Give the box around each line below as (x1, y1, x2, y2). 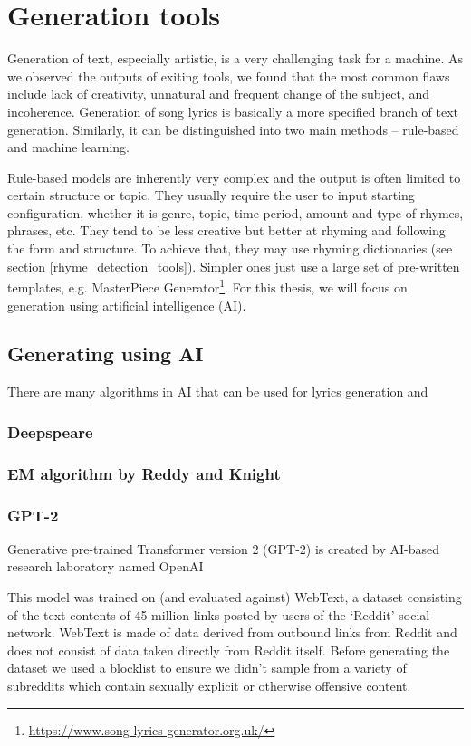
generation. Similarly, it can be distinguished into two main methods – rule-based (7, 120, 459, 139)
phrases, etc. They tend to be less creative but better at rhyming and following (7, 221, 446, 240)
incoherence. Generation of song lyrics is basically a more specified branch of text (7, 101, 459, 120)
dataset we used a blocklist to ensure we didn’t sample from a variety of (7, 658, 407, 677)
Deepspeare (7, 420, 93, 443)
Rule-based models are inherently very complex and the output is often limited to (7, 167, 461, 186)
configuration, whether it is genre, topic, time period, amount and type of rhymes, (7, 203, 464, 222)
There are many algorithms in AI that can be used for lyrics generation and (7, 382, 428, 401)
